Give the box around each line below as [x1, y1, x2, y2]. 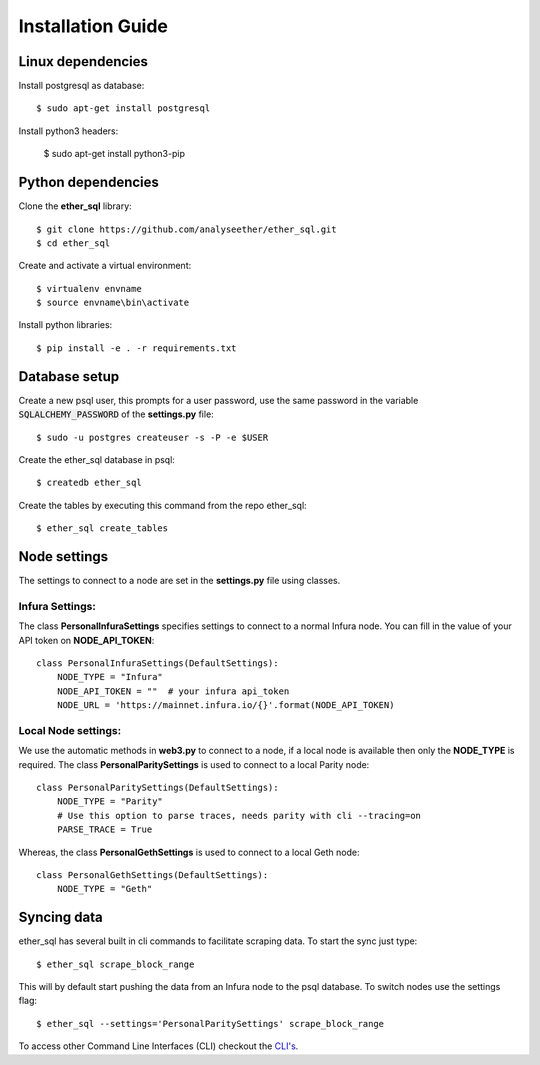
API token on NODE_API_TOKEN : [18, 634, 155, 646]
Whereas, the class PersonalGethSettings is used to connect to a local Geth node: [18, 846, 360, 858]
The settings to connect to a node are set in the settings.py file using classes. [18, 575, 341, 587]
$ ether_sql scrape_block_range [36, 958, 195, 970]
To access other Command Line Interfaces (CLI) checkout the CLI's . [18, 1040, 299, 1052]
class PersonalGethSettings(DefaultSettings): [36, 870, 269, 880]
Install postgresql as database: [18, 80, 145, 92]
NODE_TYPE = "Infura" [56, 671, 164, 683]
